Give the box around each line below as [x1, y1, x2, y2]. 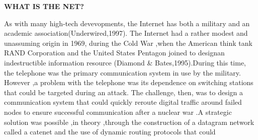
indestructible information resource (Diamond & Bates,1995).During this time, [4, 57, 246, 67]
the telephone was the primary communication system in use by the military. [4, 67, 241, 78]
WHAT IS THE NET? [4, 1, 84, 11]
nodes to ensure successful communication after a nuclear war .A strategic [4, 106, 232, 117]
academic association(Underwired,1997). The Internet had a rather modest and [4, 28, 248, 38]
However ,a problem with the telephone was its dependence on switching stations [4, 77, 253, 88]
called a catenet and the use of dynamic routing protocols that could [4, 126, 216, 137]
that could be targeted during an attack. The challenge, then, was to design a [4, 87, 243, 97]
